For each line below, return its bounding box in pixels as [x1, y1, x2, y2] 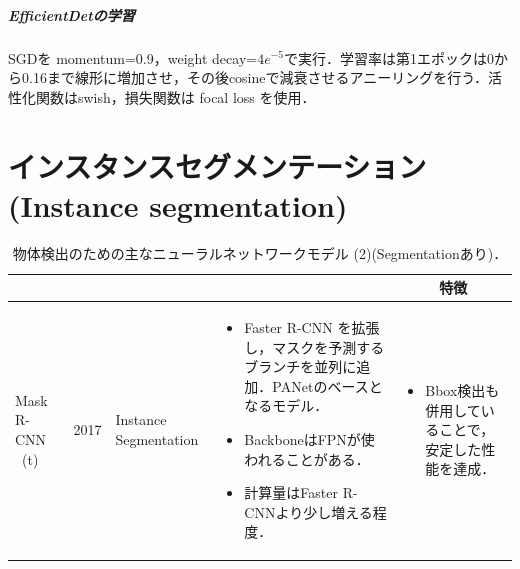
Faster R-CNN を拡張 [244, 317, 380, 338]
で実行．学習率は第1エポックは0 [284, 47, 495, 68]
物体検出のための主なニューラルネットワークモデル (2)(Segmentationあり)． [12, 242, 508, 263]
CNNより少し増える [244, 501, 373, 522]
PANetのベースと [272, 375, 383, 396]
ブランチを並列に [244, 356, 357, 377]
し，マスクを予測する [244, 336, 385, 357]
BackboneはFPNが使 [244, 429, 375, 450]
